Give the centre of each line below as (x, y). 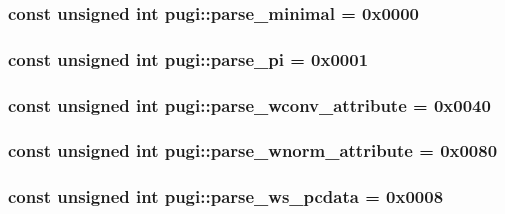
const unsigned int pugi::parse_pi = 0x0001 (188, 58)
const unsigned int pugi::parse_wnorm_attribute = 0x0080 (253, 150)
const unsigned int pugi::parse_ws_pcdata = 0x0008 (226, 196)
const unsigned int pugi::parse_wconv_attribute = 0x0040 (249, 104)
